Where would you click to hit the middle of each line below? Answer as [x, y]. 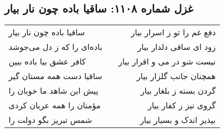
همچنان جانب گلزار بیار [176, 76]
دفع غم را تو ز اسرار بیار [173, 32]
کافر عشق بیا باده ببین [47, 61]
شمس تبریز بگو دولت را [50, 120]
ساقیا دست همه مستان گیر [56, 76]
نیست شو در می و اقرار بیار [167, 61]
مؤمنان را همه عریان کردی [55, 105]
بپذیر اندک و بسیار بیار [178, 120]
